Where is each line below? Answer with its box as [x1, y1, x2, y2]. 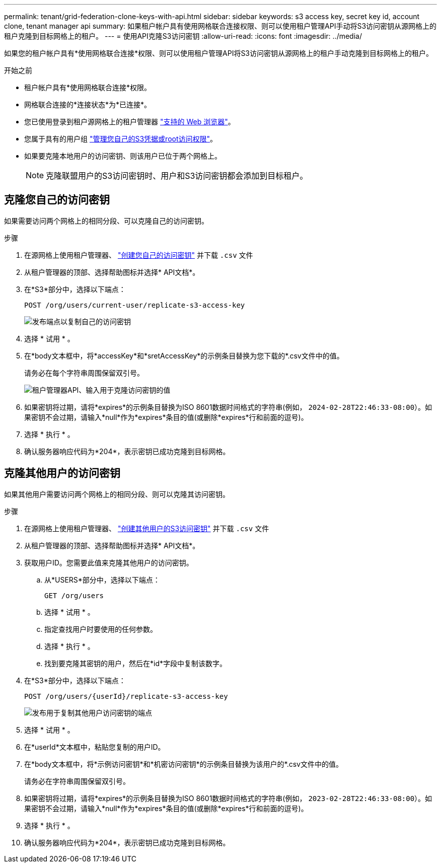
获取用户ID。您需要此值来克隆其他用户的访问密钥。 [24, 558, 193, 567]
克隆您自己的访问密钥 [4, 193, 110, 206]
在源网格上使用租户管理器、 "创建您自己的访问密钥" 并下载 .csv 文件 [24, 250, 253, 259]
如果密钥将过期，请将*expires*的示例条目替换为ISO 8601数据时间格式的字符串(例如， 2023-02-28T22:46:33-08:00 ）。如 [24, 793, 432, 803]
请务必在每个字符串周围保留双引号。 [24, 368, 144, 377]
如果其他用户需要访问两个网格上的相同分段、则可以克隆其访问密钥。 [4, 489, 230, 498]
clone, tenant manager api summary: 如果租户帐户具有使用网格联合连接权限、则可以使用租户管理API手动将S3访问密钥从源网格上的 [4, 22, 437, 30]
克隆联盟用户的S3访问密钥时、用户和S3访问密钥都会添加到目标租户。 [46, 171, 308, 181]
